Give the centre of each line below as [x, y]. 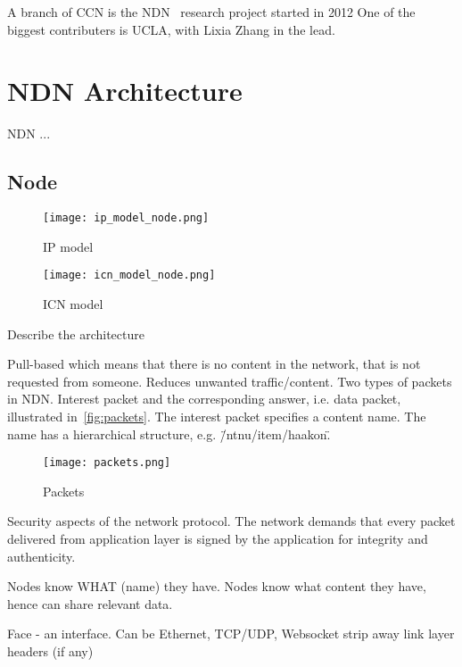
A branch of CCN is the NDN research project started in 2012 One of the [211, 12]
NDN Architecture [125, 91]
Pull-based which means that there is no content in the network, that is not [214, 364]
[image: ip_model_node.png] [126, 218]
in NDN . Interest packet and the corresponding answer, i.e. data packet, [204, 399]
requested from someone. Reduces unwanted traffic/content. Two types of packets [230, 381]
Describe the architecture [76, 333]
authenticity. [41, 556]
